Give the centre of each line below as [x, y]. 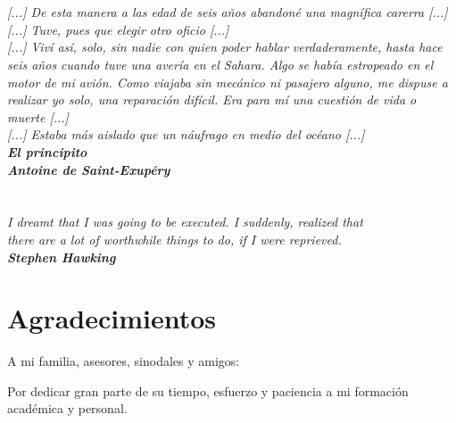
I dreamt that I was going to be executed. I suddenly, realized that [185, 222]
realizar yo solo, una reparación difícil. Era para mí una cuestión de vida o [212, 100]
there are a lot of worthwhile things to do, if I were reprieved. [174, 239]
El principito [47, 151]
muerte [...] [38, 116]
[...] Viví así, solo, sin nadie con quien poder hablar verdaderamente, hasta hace [225, 47]
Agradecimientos [112, 318]
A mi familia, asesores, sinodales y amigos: [124, 361]
